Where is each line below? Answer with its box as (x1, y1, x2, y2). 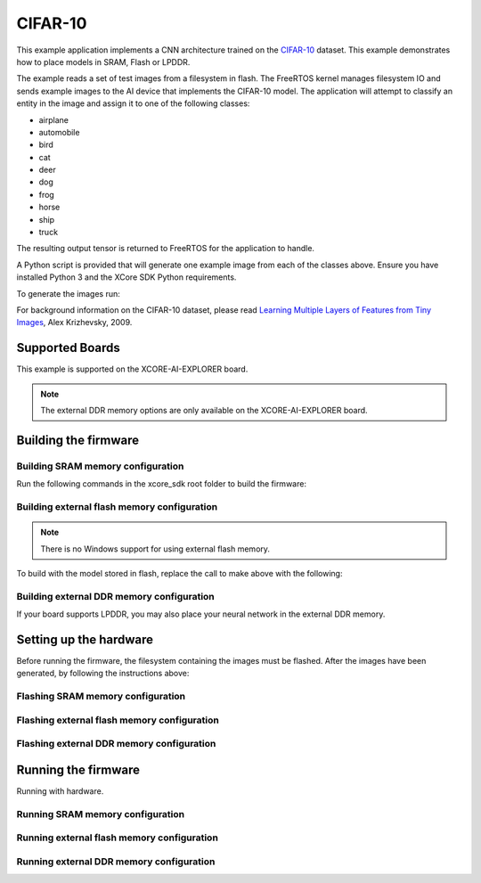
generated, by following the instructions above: (16, 668, 190, 679)
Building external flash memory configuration (16, 500, 218, 512)
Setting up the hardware (16, 632, 154, 647)
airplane (38, 114, 69, 125)
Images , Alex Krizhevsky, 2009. (16, 317, 133, 328)
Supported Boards (16, 340, 120, 356)
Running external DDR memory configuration (16, 855, 216, 868)
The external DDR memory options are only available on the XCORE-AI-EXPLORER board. (40, 405, 369, 416)
